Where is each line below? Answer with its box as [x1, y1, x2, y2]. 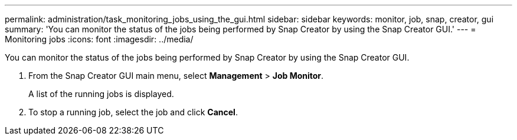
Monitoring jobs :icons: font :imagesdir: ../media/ [5, 34, 194, 44]
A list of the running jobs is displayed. [28, 89, 174, 99]
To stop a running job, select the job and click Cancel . [28, 107, 238, 117]
